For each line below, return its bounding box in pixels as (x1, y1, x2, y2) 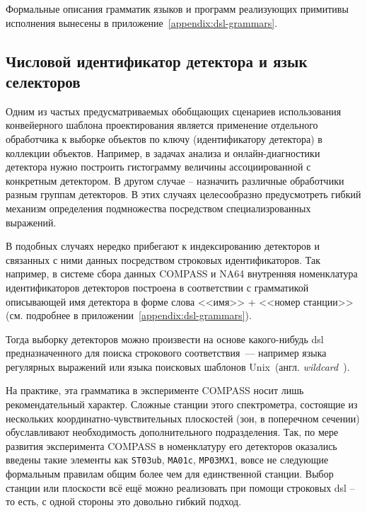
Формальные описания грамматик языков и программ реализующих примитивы (6, 1, 349, 16)
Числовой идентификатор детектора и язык (6, 50, 308, 71)
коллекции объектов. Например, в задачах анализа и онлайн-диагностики (6, 145, 320, 160)
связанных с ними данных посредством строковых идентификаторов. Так (6, 252, 320, 267)
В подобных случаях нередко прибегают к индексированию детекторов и (6, 238, 320, 253)
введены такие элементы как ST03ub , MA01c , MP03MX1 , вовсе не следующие (6, 452, 329, 467)
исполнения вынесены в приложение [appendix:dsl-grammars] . (6, 15, 278, 30)
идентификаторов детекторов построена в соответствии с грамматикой (6, 279, 309, 294)
